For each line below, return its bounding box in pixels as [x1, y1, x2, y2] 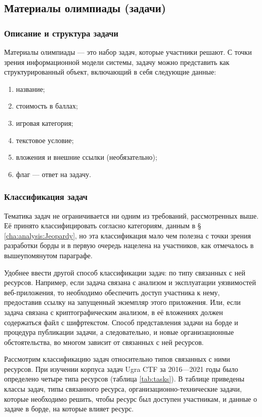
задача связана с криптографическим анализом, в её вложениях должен [4, 306, 223, 317]
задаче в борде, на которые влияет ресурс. [4, 403, 134, 414]
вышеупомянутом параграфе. [4, 250, 93, 260]
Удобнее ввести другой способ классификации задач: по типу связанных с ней [4, 267, 245, 277]
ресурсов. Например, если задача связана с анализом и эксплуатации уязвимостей [4, 277, 256, 288]
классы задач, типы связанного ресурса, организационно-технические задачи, [4, 384, 242, 394]
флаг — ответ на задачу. [16, 168, 92, 179]
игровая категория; [16, 117, 73, 128]
